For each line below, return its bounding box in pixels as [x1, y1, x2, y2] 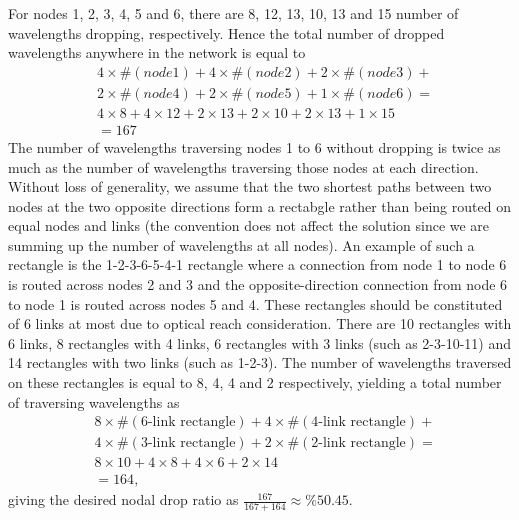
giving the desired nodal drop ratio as [8, 489, 239, 510]
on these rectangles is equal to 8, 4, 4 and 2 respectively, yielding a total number [8, 372, 502, 393]
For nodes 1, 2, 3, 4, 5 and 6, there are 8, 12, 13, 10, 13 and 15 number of [8, 3, 459, 23]
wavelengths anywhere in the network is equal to [8, 42, 306, 63]
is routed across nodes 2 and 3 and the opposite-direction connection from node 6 [8, 274, 508, 295]
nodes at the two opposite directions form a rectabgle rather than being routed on [8, 195, 511, 216]
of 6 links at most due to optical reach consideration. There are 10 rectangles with [8, 313, 512, 334]
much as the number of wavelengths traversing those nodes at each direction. [8, 156, 479, 177]
